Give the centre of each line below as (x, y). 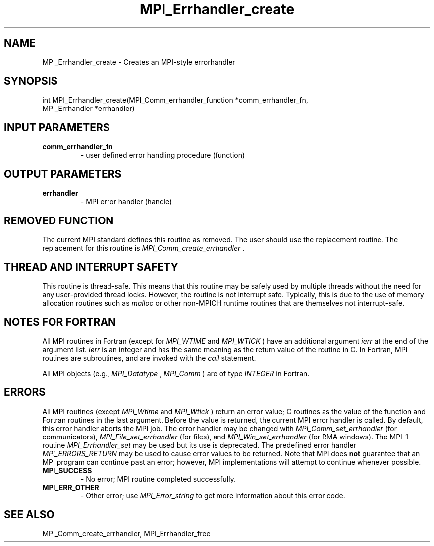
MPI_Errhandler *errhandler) (88, 109)
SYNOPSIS (31, 81)
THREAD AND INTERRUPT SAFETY (91, 267)
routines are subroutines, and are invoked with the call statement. (149, 358)
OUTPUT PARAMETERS (63, 174)
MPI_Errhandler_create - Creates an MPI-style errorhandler (139, 62)
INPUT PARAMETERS (57, 127)
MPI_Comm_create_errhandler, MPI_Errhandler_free (126, 534)
